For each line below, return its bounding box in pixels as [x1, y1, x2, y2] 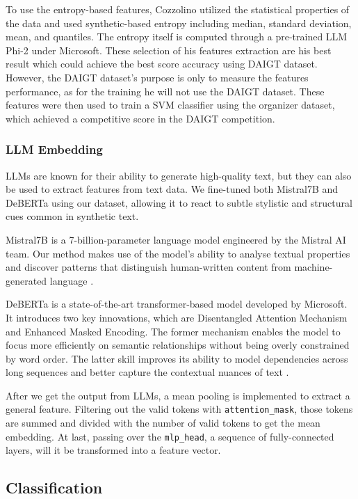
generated [6, 273, 47, 287]
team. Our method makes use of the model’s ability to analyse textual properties [6, 246, 350, 260]
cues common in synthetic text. [6, 209, 139, 223]
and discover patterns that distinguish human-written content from [6, 260, 291, 274]
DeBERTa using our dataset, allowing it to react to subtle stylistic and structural [6, 195, 352, 209]
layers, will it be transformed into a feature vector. [6, 443, 221, 457]
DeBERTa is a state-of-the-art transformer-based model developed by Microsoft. [6, 296, 348, 311]
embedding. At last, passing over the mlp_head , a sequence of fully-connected [6, 429, 334, 443]
